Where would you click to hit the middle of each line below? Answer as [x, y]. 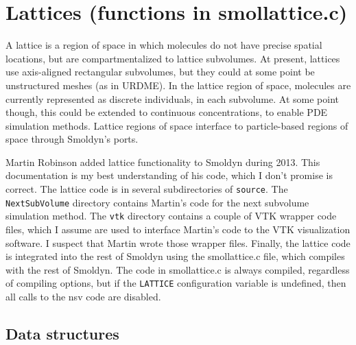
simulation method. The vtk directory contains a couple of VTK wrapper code [171, 216]
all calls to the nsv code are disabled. [83, 297]
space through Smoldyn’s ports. [72, 139]
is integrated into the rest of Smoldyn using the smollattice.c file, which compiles [175, 256]
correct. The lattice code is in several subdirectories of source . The [147, 189]
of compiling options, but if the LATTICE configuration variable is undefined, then [176, 283]
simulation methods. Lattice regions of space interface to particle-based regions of [177, 125]
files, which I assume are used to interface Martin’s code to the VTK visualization [178, 229]
